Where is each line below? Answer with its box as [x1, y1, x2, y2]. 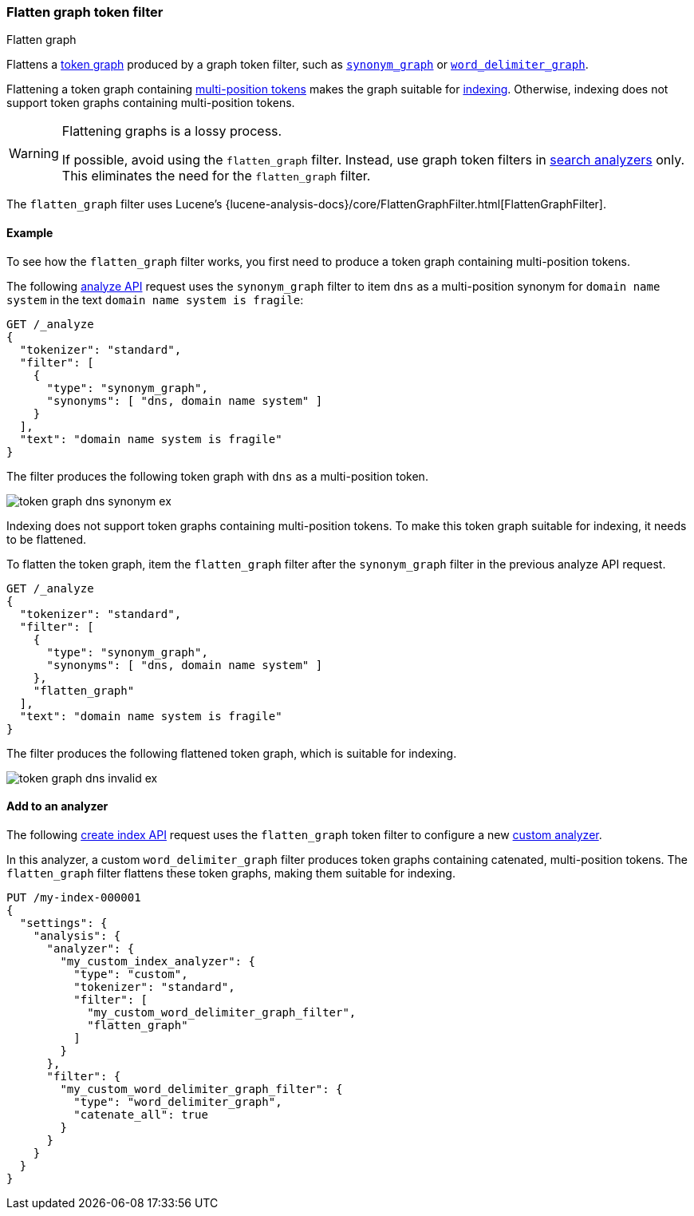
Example [6, 225, 53, 240]
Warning [9, 145, 59, 162]
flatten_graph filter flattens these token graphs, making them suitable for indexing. [6, 865, 455, 880]
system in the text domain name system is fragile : [6, 292, 304, 307]
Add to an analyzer [6, 799, 108, 814]
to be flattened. [6, 532, 87, 546]
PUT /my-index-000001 [6, 890, 141, 904]
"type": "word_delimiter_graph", [73, 1095, 282, 1108]
